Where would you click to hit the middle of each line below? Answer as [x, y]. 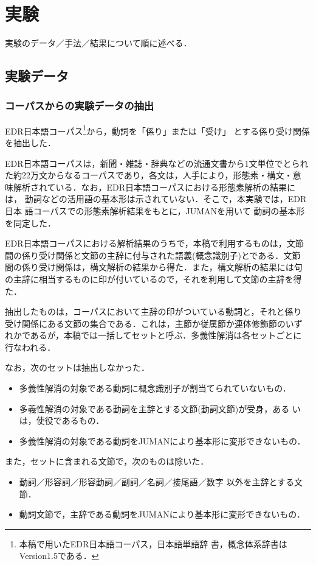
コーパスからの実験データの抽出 [80, 106]
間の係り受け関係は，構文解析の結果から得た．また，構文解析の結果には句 [154, 267]
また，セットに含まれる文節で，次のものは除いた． [107, 461]
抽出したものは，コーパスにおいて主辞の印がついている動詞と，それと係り [153, 311]
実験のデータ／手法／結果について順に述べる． [98, 43]
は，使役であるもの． [62, 420]
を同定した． [30, 223]
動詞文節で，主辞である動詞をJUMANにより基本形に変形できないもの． [162, 514]
